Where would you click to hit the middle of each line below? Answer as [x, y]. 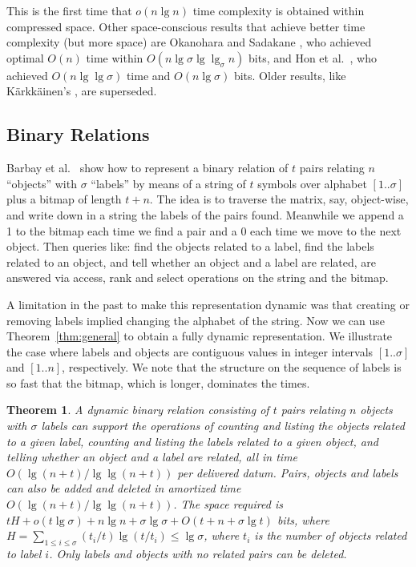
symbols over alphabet [312, 183]
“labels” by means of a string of [168, 183]
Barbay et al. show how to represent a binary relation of [147, 168]
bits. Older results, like [290, 75]
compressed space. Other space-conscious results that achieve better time [186, 26]
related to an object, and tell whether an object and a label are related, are [192, 261]
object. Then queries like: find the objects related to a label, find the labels [190, 246]
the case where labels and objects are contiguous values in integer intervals [190, 351]
